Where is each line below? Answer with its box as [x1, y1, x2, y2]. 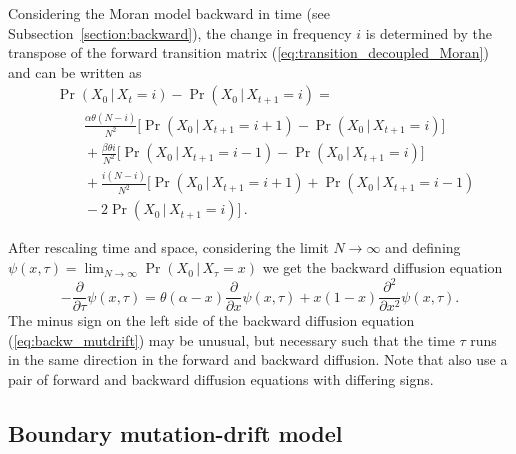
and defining [385, 237, 461, 258]
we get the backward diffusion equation [262, 257, 503, 278]
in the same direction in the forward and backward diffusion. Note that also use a [8, 349, 508, 370]
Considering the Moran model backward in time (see [8, 3, 330, 23]
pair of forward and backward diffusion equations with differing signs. [8, 369, 434, 389]
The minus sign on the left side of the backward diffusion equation [8, 310, 415, 331]
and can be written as [8, 61, 142, 82]
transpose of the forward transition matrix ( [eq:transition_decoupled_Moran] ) [8, 42, 489, 63]
